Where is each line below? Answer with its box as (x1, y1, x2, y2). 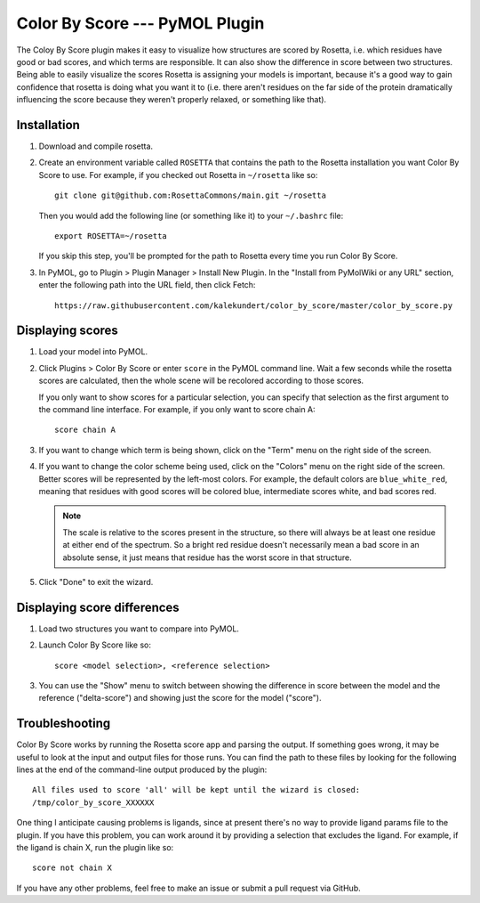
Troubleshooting (16, 716, 111, 731)
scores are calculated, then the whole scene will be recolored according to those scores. (38, 375, 364, 386)
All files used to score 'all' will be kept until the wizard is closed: (32, 785, 361, 795)
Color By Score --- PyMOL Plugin (16, 13, 265, 33)
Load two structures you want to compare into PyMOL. (38, 623, 240, 634)
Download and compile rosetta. (38, 141, 154, 151)
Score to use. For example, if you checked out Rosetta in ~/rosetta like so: (38, 169, 318, 180)
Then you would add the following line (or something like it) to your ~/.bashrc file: (38, 210, 344, 221)
